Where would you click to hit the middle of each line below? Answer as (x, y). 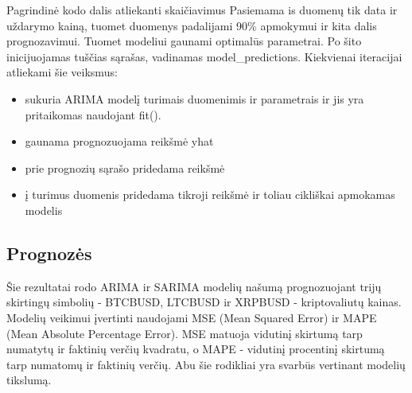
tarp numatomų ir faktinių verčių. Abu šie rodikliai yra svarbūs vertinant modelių (206, 364)
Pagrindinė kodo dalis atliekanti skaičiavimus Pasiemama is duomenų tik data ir (202, 10)
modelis (44, 210)
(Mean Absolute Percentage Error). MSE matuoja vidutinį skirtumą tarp (185, 333)
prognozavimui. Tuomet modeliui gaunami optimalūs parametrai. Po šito (184, 41)
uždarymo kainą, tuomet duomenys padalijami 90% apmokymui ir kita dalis (192, 25)
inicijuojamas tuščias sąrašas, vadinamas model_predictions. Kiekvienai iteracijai (204, 56)
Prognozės (49, 253)
